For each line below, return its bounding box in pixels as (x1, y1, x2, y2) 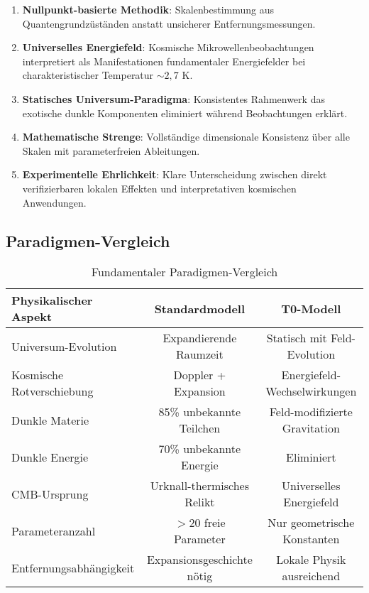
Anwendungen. (22, 195, 87, 210)
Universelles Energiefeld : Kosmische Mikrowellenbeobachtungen (22, 40, 314, 55)
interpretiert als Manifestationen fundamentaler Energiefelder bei (22, 53, 306, 68)
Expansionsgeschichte (146, 551, 253, 568)
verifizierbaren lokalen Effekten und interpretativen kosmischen (22, 180, 297, 195)
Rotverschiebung (11, 383, 94, 400)
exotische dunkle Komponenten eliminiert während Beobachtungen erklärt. (22, 105, 348, 120)
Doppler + (173, 366, 226, 383)
